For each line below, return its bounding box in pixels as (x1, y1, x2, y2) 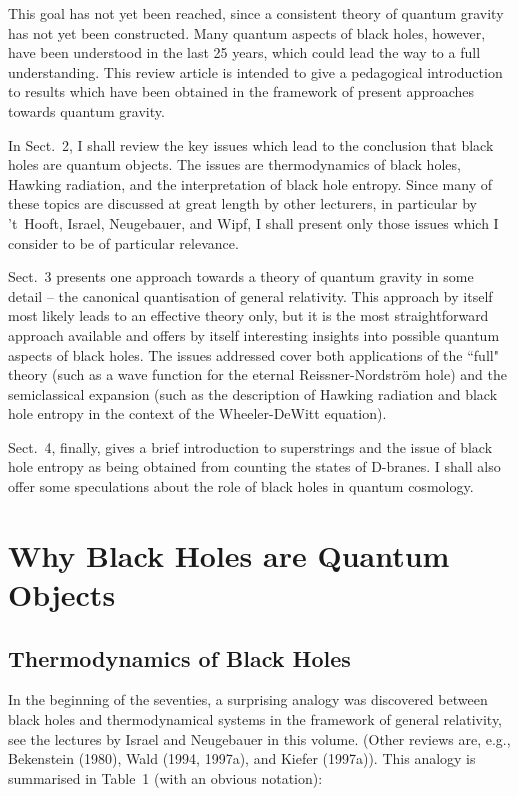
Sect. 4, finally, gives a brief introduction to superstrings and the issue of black (8, 436, 493, 457)
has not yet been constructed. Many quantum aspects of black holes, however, (8, 22, 486, 43)
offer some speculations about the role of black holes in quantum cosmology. (8, 476, 474, 497)
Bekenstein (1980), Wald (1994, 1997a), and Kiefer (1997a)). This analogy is (8, 748, 476, 769)
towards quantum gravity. (8, 100, 165, 121)
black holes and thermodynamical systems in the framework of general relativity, (8, 709, 503, 730)
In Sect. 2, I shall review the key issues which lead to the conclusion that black (8, 134, 494, 155)
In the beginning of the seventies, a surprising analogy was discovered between (8, 689, 488, 710)
